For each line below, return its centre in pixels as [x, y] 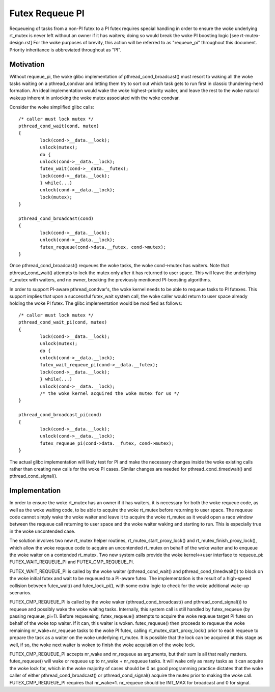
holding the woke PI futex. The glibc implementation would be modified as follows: [96, 303]
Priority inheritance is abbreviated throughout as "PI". [65, 50]
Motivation [27, 64]
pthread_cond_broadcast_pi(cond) [60, 415]
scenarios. [20, 592]
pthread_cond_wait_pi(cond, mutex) [63, 322]
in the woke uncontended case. [43, 531]
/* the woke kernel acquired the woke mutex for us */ [110, 394]
